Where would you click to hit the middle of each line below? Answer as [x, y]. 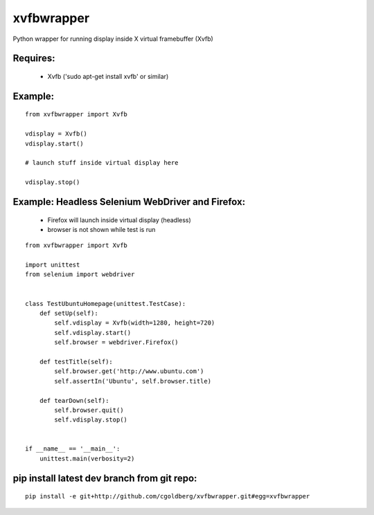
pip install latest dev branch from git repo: [105, 478]
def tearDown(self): [74, 400]
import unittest [53, 265]
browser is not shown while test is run [101, 229]
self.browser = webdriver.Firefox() [117, 342]
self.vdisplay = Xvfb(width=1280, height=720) [135, 323]
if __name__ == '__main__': [73, 449]
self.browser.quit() [89, 410]
